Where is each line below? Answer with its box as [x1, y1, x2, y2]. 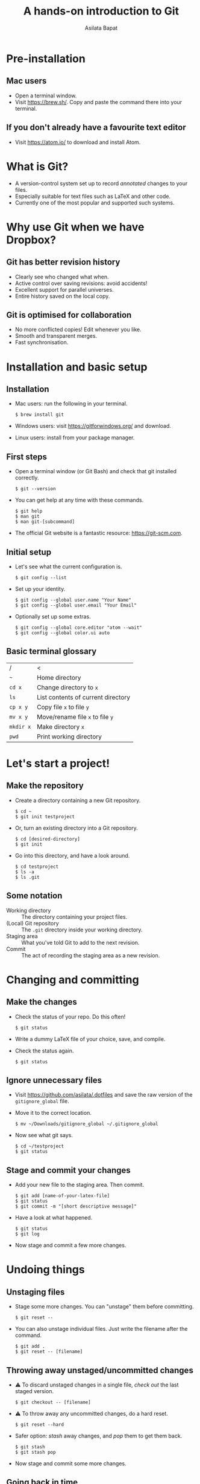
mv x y [9, 713, 28, 720]
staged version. [14, 1388, 54, 1394]
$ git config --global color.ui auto [14, 629, 110, 636]
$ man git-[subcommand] [14, 519, 75, 525]
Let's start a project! [6, 757, 110, 770]
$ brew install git [14, 412, 64, 418]
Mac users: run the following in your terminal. [14, 400, 128, 407]
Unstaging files [6, 1287, 65, 1297]
